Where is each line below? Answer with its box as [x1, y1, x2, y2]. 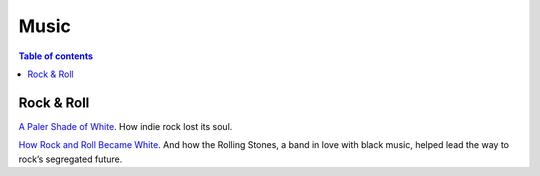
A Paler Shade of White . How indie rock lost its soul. [18, 120, 233, 132]
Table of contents [18, 50, 94, 62]
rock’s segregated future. [18, 153, 123, 165]
